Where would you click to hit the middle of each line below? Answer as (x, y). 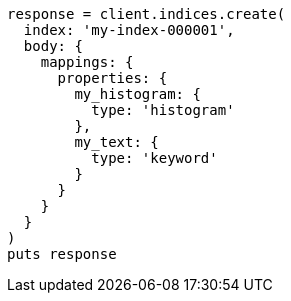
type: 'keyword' (154, 158)
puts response (62, 254)
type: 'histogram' (163, 110)
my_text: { (116, 142)
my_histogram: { (137, 94)
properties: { (112, 78)
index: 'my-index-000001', (129, 30)
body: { (53, 46)
